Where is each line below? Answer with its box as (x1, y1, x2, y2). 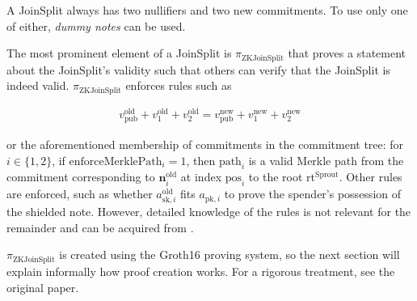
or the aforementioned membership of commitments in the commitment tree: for (6, 135, 404, 152)
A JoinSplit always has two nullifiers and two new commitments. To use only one (6, 2, 408, 18)
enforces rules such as (125, 77, 232, 94)
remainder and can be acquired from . (6, 218, 194, 235)
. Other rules (339, 168, 402, 185)
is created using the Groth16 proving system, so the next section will (59, 246, 400, 263)
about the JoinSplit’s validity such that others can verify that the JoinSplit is (6, 61, 390, 78)
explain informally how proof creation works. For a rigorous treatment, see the (6, 262, 395, 279)
